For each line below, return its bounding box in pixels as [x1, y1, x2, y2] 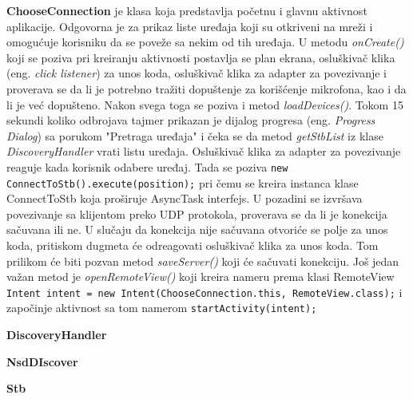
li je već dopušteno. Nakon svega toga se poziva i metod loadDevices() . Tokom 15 [6, 96, 403, 113]
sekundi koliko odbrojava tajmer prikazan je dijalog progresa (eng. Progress [6, 112, 375, 128]
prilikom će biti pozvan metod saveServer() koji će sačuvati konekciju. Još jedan [6, 252, 399, 269]
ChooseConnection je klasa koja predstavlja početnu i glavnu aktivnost [6, 2, 367, 18]
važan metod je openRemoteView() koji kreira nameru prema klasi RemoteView [6, 268, 395, 285]
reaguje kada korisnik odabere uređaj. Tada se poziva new [6, 158, 288, 175]
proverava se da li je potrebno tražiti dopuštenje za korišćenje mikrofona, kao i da [6, 80, 407, 97]
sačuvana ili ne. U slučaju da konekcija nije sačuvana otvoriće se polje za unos [6, 221, 388, 238]
